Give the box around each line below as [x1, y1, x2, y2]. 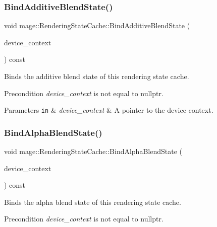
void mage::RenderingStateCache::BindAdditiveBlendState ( [4, 20, 190, 31]
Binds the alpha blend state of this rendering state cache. [4, 196, 181, 207]
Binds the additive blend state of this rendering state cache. [4, 71, 189, 81]
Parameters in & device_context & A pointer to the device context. [4, 105, 213, 115]
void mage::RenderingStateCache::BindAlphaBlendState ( [4, 146, 182, 157]
